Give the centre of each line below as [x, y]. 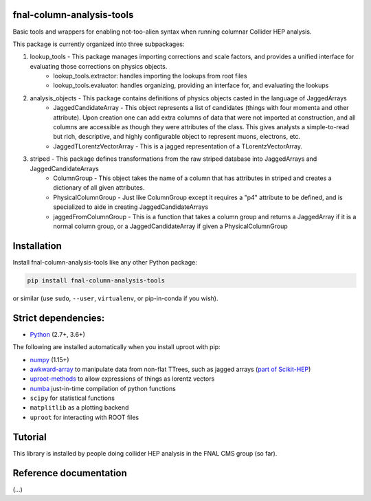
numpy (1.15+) [49, 359]
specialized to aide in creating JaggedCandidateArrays [131, 207]
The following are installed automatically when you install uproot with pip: [116, 347]
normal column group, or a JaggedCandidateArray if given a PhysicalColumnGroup [170, 226]
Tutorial [30, 437]
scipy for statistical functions [72, 398]
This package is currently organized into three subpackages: [99, 44]
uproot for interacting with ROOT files [85, 417]
